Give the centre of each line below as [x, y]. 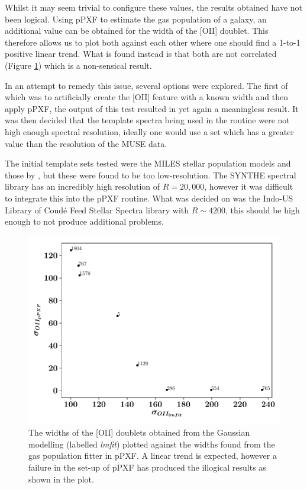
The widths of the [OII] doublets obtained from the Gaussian [139, 432]
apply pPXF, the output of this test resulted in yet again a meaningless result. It [152, 108]
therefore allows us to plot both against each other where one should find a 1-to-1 [153, 42]
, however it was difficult [249, 186]
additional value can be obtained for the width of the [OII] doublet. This [137, 31]
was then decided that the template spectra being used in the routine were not [147, 120]
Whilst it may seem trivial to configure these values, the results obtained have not [153, 7]
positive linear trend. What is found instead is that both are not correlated [141, 54]
